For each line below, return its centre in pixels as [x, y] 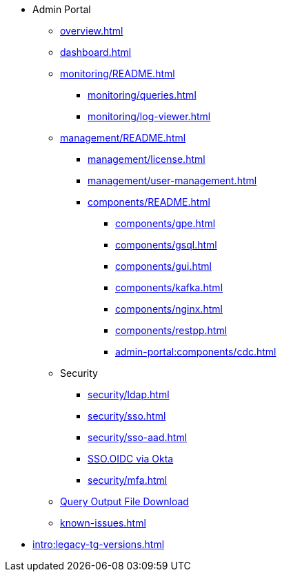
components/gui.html [164, 266]
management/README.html [123, 138]
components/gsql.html [166, 245]
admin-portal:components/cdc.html [196, 352]
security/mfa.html [128, 480]
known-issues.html [103, 523]
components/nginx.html [169, 309]
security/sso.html [127, 416]
